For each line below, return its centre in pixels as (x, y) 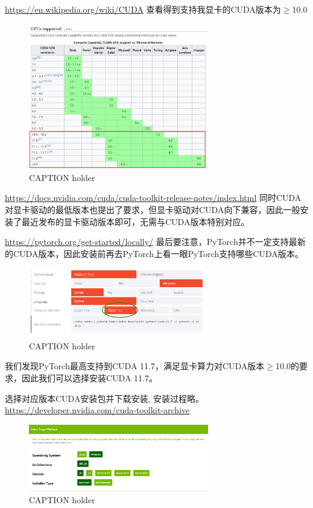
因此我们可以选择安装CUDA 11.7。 (89, 378)
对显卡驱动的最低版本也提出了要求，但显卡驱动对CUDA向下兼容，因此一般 (153, 210)
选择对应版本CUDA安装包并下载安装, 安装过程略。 (104, 398)
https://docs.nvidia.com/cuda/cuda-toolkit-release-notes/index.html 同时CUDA (153, 198)
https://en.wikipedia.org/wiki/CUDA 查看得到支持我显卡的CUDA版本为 (143, 9)
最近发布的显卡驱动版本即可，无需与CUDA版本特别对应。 (135, 221)
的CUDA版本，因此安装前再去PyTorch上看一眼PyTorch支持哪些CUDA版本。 (154, 253)
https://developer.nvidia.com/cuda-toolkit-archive (97, 410)
